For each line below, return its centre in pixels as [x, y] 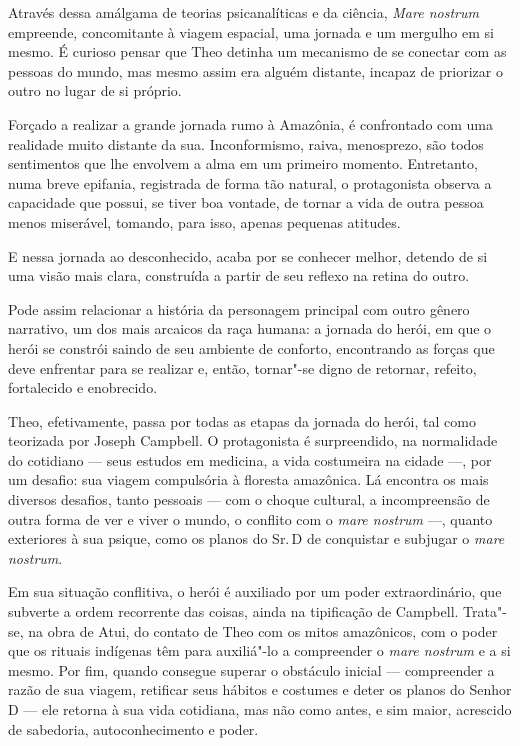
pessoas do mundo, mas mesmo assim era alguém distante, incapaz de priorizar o [255, 70]
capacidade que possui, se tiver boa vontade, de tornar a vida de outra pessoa [246, 202]
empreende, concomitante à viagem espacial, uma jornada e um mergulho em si [251, 31]
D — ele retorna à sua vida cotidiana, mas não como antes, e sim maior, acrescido [260, 709]
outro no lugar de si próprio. [95, 90]
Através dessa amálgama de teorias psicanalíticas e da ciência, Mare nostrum [243, 12]
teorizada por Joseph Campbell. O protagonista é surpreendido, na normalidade [253, 440]
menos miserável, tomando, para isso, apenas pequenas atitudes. [204, 221]
